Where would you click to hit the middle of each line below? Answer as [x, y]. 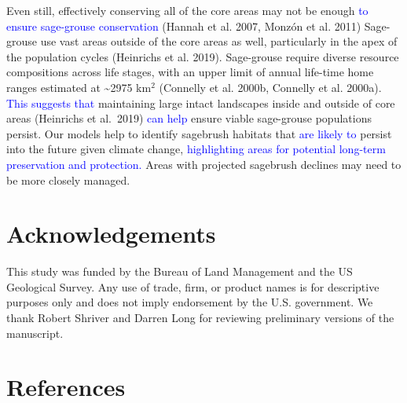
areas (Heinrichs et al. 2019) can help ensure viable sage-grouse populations [189, 118]
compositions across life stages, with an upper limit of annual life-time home [190, 72]
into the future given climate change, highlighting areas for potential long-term [196, 149]
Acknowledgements [111, 234]
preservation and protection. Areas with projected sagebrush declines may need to [204, 164]
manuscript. [35, 333]
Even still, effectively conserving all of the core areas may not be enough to [187, 10]
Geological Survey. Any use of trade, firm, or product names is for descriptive [193, 286]
